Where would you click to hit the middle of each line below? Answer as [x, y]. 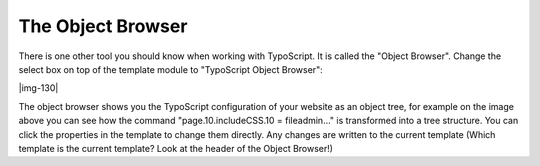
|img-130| [38, 88]
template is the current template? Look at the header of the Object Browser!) [176, 148]
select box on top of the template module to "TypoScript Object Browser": [171, 69]
